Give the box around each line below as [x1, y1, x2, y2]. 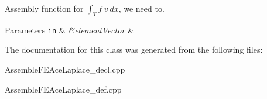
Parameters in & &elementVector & [5, 23, 134, 36]
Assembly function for [5, 2, 84, 14]
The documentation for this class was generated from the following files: [5, 43, 263, 56]
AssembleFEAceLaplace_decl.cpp [5, 63, 125, 76]
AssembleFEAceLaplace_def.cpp [5, 83, 122, 95]
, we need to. [118, 2, 165, 14]
